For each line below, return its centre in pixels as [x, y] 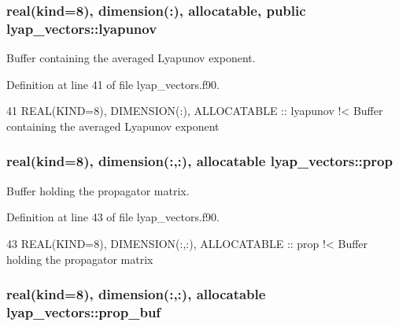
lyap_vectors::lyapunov [82, 28]
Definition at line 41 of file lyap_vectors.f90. [113, 84]
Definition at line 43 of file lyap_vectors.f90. [113, 217]
